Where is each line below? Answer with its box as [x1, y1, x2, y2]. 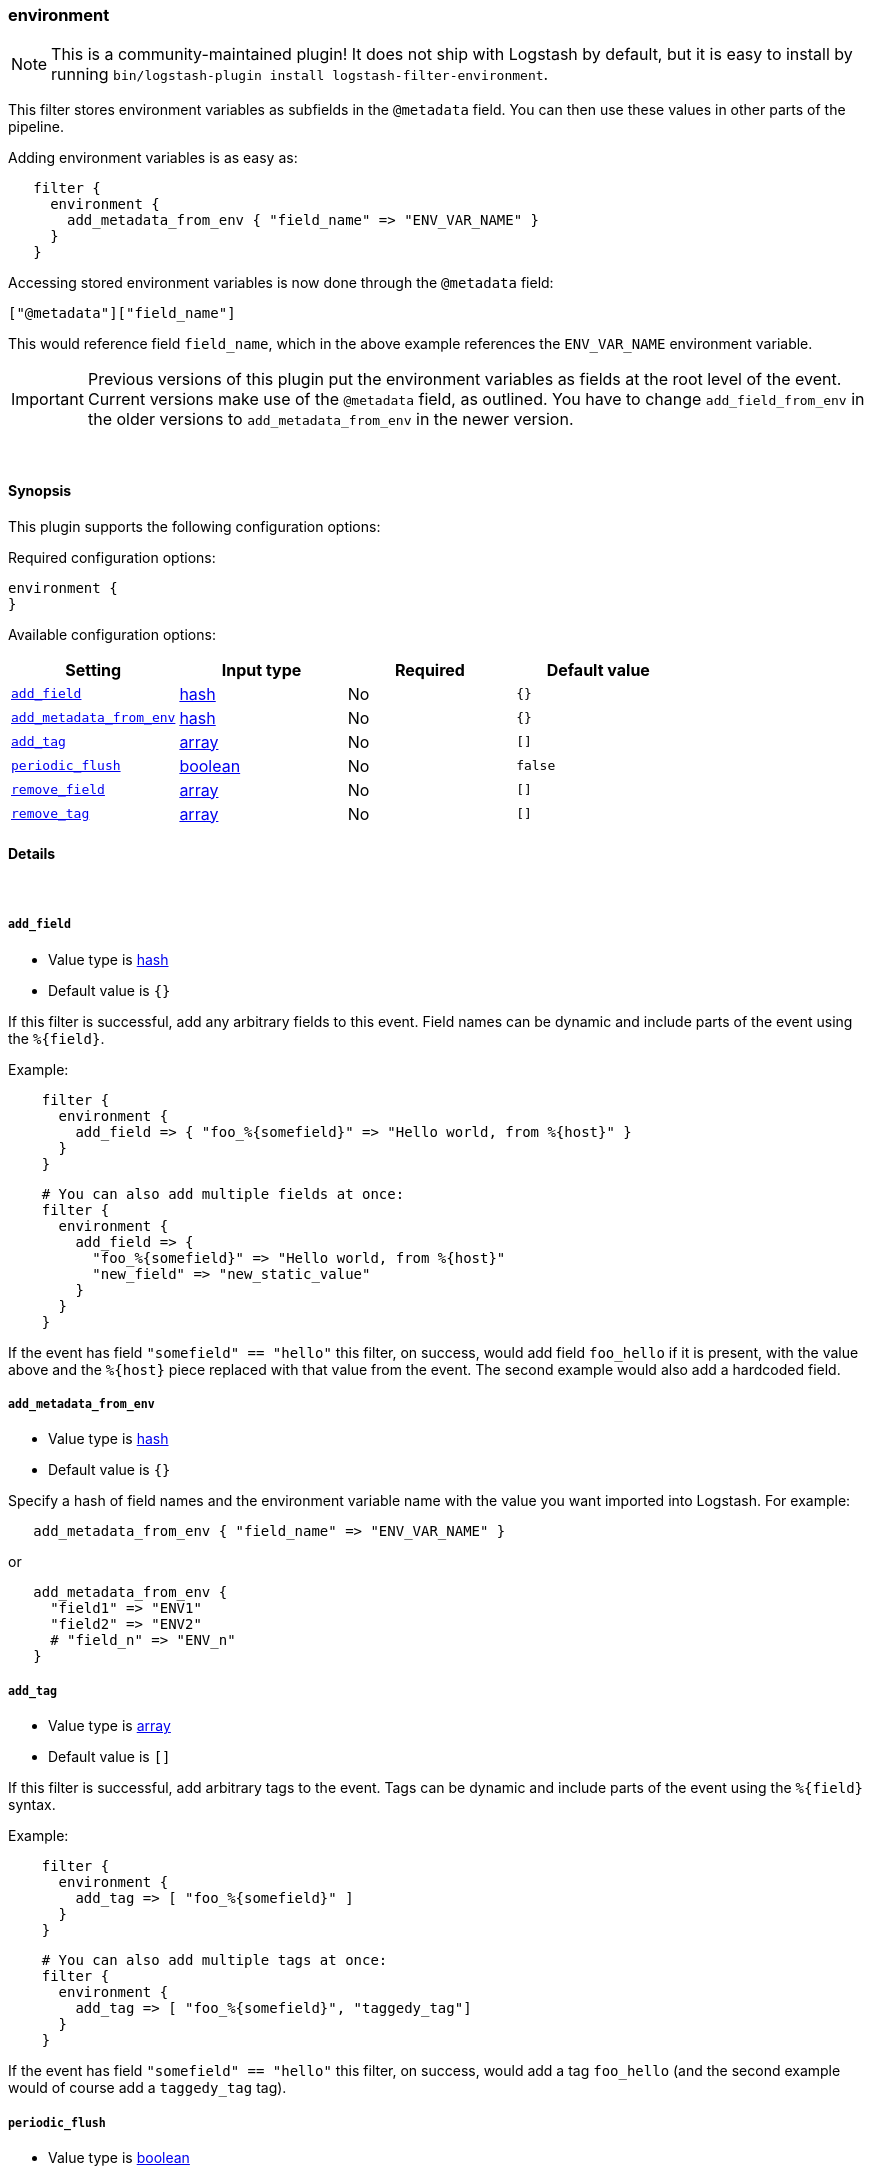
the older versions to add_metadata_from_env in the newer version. [87, 409, 574, 430]
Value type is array [48, 1717, 171, 1735]
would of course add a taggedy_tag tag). [8, 2079, 287, 2097]
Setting [65, 659, 122, 680]
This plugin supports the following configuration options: [8, 517, 381, 535]
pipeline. [8, 118, 64, 136]
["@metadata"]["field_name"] [8, 305, 236, 322]
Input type [221, 659, 302, 680]
